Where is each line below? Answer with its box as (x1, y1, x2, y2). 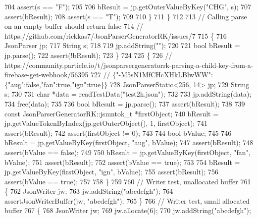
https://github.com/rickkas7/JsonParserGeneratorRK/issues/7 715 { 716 (4, 30, 227, 41)
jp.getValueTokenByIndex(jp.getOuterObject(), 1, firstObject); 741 (4, 118, 207, 128)
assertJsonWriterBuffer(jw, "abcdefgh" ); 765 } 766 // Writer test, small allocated (4, 195, 250, 206)
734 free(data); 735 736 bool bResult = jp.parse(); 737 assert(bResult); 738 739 (4, 98, 245, 109)
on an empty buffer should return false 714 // (4, 21, 144, 31)
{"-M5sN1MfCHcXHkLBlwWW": (112, 69, 213, 80)
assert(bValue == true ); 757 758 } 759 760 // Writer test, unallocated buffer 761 (4, 176, 251, 186)
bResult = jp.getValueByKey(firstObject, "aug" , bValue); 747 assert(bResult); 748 (4, 137, 254, 148)
